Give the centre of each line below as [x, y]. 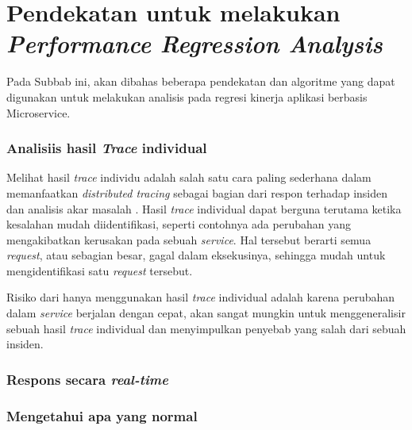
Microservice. [39, 112]
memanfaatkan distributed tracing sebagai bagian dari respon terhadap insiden [197, 192]
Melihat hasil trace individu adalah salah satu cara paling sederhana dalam [189, 177]
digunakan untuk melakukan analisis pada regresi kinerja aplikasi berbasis [187, 96]
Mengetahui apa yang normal [102, 415]
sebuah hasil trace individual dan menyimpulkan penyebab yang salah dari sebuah [206, 328]
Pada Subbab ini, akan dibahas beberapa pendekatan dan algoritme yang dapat [201, 81]
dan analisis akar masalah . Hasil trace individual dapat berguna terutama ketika [204, 208]
